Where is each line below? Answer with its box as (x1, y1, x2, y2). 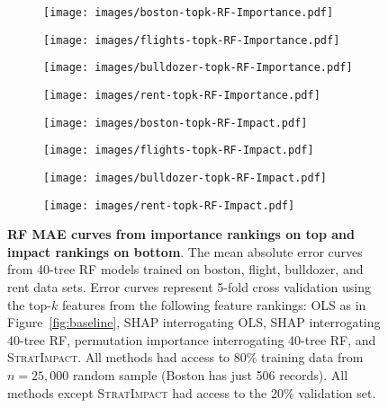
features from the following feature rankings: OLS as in (61, 295, 366, 314)
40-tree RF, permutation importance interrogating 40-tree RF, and (7, 330, 376, 349)
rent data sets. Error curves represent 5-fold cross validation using (7, 278, 371, 297)
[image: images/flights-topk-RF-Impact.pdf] (43, 144, 314, 157)
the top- (7, 295, 51, 314)
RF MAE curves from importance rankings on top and (7, 225, 355, 244)
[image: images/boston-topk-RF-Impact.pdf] (43, 116, 308, 129)
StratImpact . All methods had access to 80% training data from (7, 348, 364, 367)
